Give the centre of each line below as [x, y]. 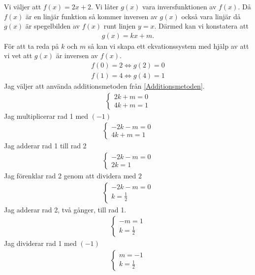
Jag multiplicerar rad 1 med [46, 116]
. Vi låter [105, 6]
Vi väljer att [23, 6]
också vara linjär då [211, 16]
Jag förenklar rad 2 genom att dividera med [70, 175]
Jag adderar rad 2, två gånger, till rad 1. [65, 209]
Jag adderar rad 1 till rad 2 [45, 146]
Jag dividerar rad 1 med [40, 243]
